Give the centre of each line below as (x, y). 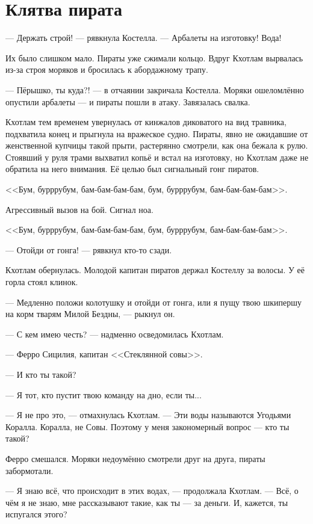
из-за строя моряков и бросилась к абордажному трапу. (107, 69)
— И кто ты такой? (41, 374)
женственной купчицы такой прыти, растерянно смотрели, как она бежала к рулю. (157, 145)
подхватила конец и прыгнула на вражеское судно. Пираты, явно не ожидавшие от (157, 133)
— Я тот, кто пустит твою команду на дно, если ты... (104, 394)
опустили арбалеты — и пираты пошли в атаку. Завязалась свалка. (128, 101)
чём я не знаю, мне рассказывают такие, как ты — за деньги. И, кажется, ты (147, 502)
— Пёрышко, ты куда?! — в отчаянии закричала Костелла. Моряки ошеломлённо (155, 89)
